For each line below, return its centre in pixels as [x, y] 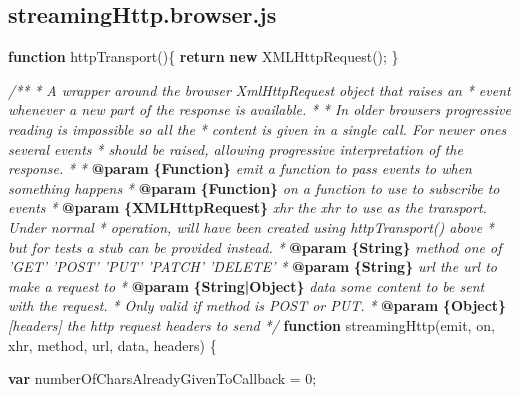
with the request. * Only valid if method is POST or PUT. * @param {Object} [257, 305]
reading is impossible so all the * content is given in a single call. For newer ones [257, 128]
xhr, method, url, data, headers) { [112, 344]
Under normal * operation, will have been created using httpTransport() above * [251, 226]
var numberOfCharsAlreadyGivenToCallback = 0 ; [162, 378]
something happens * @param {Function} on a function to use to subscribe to [254, 187]
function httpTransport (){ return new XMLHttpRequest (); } [203, 56]
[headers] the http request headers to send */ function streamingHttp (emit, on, [251, 324]
